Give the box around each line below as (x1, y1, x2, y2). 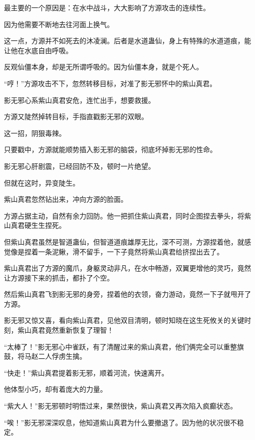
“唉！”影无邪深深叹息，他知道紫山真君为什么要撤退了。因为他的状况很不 (4, 417, 237, 427)
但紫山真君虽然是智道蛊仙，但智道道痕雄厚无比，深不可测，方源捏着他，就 (4, 236, 244, 247)
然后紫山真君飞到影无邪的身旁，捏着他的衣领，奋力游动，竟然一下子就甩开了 (4, 289, 251, 299)
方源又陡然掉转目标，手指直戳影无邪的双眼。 (4, 111, 148, 122)
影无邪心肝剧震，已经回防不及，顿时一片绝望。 (4, 160, 155, 171)
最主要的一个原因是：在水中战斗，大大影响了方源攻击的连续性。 (4, 2, 210, 12)
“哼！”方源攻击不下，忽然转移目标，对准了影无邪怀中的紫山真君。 (4, 78, 217, 88)
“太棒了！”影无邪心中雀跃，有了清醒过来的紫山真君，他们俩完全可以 (4, 341, 224, 351)
